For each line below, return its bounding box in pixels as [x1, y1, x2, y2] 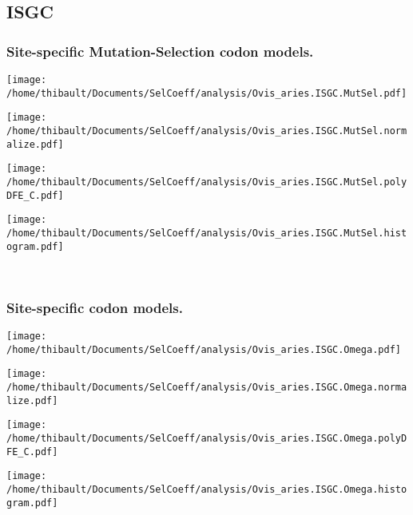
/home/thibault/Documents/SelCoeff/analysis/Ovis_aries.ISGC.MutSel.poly [6, 176, 407, 188]
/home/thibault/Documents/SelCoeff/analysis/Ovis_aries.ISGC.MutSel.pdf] [6, 87, 407, 99]
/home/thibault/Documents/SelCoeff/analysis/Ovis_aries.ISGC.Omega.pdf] [6, 343, 401, 355]
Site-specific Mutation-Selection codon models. [6, 41, 314, 61]
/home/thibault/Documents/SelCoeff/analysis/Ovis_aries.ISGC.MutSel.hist [6, 227, 407, 239]
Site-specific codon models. [6, 297, 183, 317]
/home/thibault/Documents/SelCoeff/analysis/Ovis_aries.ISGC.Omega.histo [6, 483, 407, 495]
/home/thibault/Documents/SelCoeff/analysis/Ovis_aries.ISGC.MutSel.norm [6, 125, 407, 137]
